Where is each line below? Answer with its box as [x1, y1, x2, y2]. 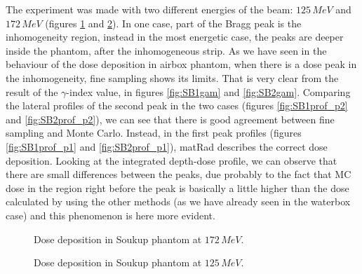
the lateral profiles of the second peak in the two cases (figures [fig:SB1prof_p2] [6, 98, 348, 113]
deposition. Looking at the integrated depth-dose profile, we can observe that [6, 153, 337, 167]
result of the [6, 84, 58, 99]
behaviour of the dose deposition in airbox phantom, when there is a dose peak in [6, 57, 357, 71]
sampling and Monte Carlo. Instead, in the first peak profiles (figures [6, 125, 302, 140]
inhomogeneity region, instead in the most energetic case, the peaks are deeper [6, 29, 344, 44]
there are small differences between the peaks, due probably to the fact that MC [6, 167, 351, 181]
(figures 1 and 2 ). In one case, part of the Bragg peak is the [45, 15, 302, 30]
